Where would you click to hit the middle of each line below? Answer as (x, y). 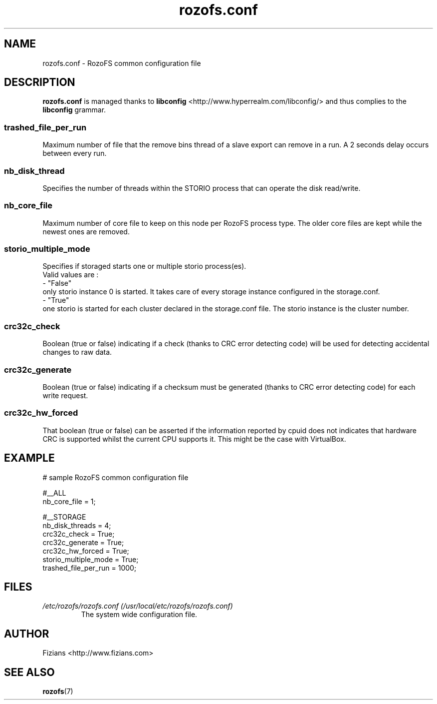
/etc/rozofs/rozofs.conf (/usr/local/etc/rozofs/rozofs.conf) (138, 606)
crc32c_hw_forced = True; (86, 551)
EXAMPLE (29, 458)
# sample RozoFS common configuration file (115, 477)
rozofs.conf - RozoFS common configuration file (122, 63)
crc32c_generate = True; (83, 542)
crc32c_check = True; (79, 534)
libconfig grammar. (74, 110)
